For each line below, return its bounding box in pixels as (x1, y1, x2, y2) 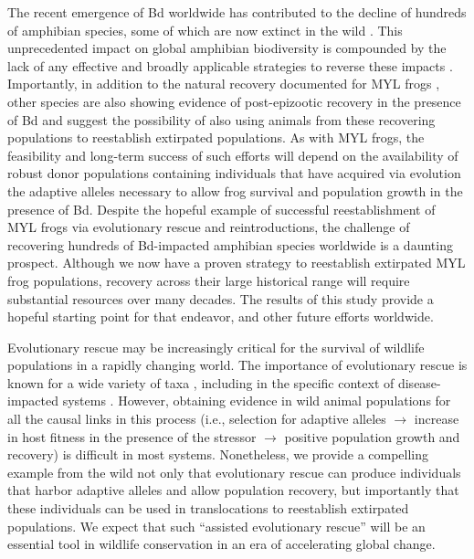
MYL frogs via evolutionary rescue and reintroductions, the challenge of (7, 217, 410, 237)
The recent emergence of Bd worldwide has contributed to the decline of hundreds (7, 3, 467, 21)
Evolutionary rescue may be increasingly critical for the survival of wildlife (7, 337, 425, 356)
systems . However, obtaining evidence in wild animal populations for (62, 391, 451, 410)
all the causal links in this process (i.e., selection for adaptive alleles (7, 409, 386, 428)
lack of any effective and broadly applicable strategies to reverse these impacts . (7, 56, 453, 75)
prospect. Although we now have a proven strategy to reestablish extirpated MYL (7, 253, 466, 272)
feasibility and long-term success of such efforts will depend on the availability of (7, 145, 458, 164)
